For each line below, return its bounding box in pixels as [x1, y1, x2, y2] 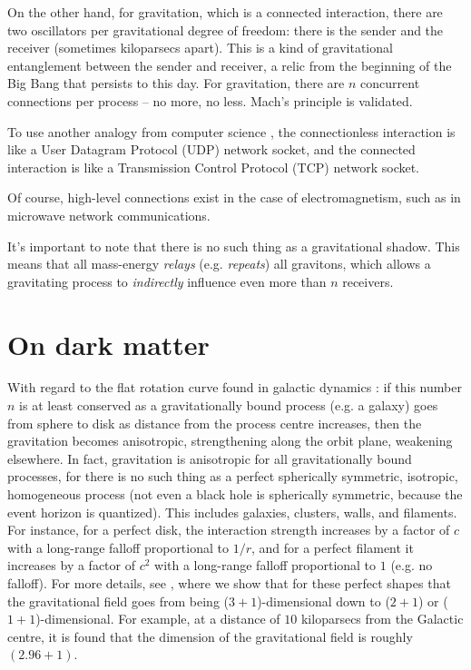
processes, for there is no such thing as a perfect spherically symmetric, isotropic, [7, 467, 458, 486]
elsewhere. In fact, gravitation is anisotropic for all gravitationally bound [7, 448, 412, 468]
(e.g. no [390, 556, 433, 575]
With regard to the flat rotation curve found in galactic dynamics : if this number [7, 378, 462, 397]
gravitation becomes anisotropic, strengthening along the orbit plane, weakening [7, 431, 453, 450]
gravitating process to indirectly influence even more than [7, 271, 327, 291]
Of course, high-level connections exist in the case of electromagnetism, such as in [7, 188, 461, 207]
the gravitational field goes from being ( [7, 591, 230, 610]
